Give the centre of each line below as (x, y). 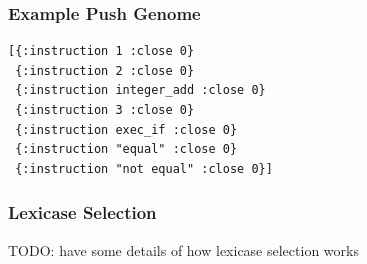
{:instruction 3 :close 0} (105, 110)
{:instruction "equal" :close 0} (126, 149)
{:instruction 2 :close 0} (105, 70)
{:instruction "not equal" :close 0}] (144, 168)
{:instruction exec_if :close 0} (126, 129)
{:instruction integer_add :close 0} (140, 90)
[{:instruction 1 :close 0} (101, 51)
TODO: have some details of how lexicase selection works (183, 249)
